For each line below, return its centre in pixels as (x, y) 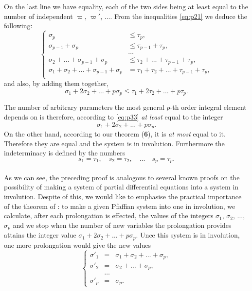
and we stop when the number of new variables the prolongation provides (122, 225)
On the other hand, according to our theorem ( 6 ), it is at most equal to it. (115, 133)
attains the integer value (40, 235)
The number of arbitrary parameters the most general (84, 107)
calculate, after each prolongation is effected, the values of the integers (109, 215)
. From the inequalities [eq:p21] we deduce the (179, 16)
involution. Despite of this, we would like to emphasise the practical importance (123, 196)
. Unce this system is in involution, (188, 235)
